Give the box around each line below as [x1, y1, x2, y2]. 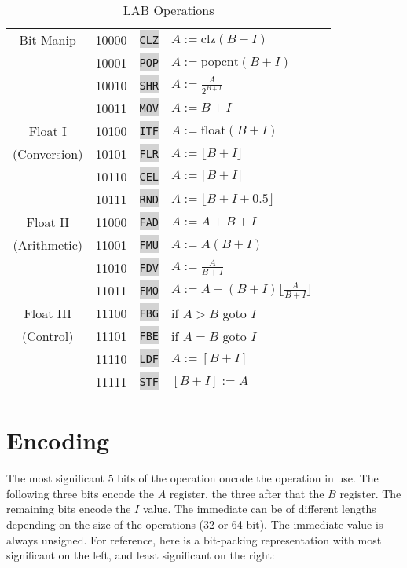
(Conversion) [13, 145, 83, 163]
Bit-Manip [19, 31, 76, 49]
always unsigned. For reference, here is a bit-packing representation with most [6, 531, 382, 548]
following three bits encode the [6, 485, 154, 501]
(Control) [22, 327, 74, 345]
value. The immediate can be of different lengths [142, 500, 376, 517]
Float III [24, 304, 72, 322]
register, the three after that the [169, 485, 324, 501]
